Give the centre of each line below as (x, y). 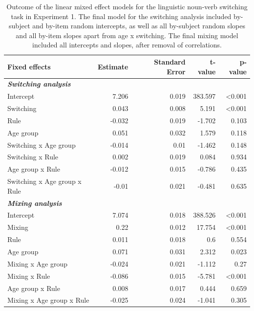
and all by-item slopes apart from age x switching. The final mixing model (127, 35)
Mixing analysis (35, 203)
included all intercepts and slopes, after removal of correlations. (127, 45)
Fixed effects (29, 66)
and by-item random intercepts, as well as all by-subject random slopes (139, 26)
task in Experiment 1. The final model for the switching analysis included (121, 16)
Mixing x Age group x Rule (48, 300)
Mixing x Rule (29, 276)
